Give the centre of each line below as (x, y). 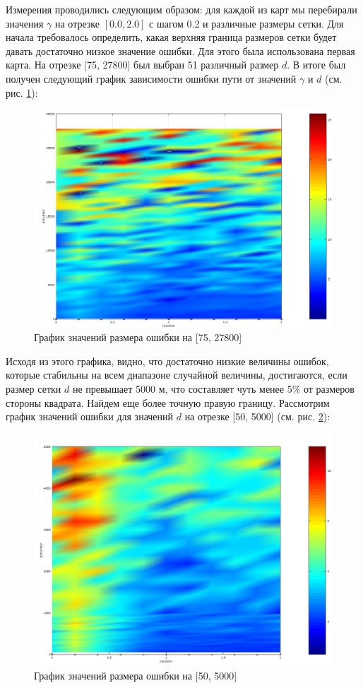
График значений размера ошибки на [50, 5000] (136, 676)
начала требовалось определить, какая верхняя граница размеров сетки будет (171, 37)
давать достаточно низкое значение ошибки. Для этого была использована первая (180, 51)
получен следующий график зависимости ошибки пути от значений (151, 78)
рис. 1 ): (22, 92)
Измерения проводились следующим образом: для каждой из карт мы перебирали (181, 9)
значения (25, 23)
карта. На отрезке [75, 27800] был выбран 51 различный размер (142, 65)
